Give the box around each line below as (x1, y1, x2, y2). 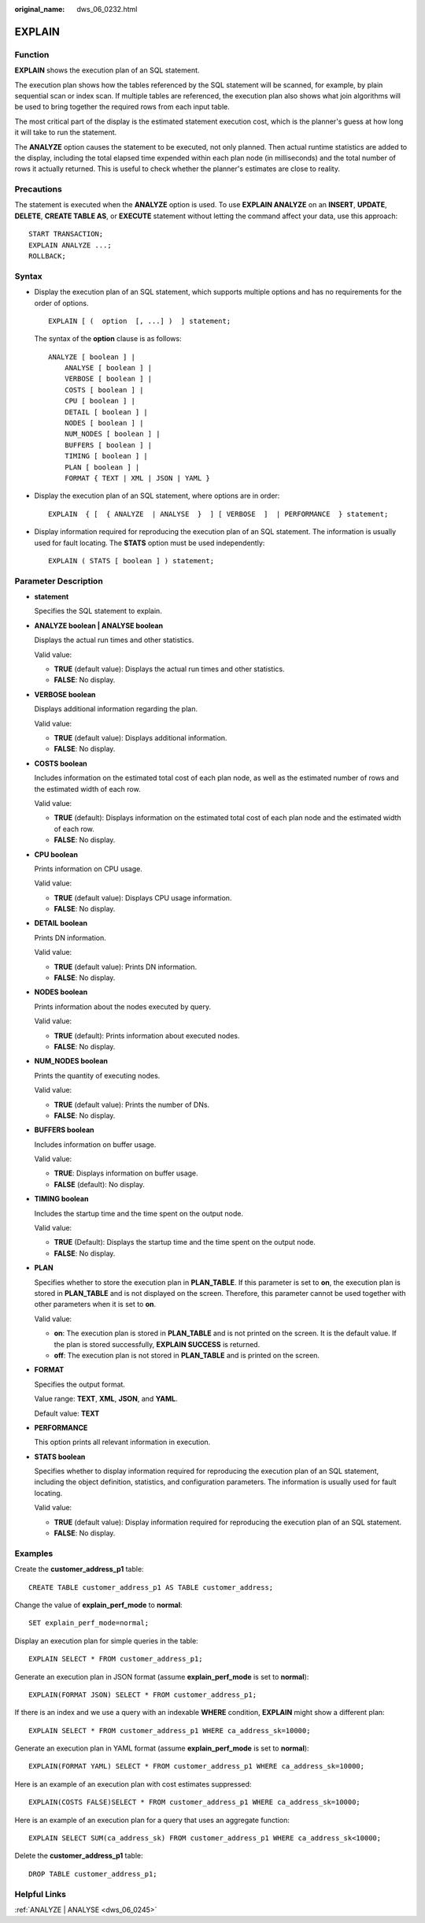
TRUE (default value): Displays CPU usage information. (54, 893, 232, 902)
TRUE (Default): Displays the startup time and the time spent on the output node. (54, 1238, 316, 1247)
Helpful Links (14, 1888, 67, 1899)
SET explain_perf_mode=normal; (28, 1619, 150, 1628)
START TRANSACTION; (28, 229, 104, 239)
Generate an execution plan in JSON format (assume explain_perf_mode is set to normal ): (14, 1672, 309, 1681)
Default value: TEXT (34, 1409, 100, 1418)
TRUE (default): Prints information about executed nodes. (54, 1030, 240, 1040)
